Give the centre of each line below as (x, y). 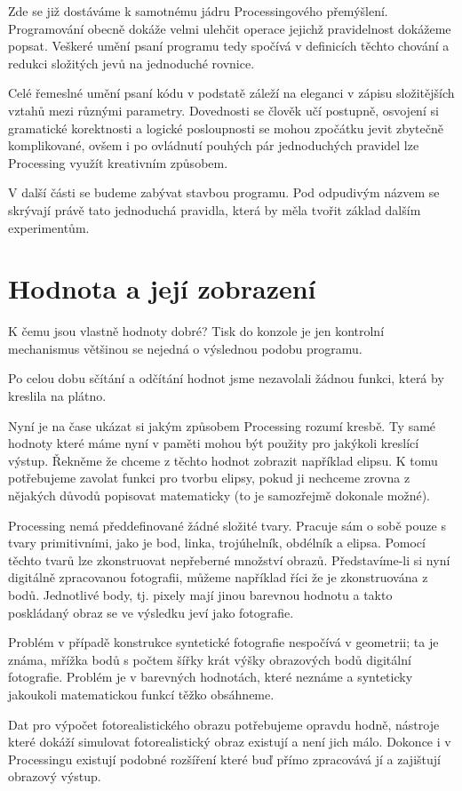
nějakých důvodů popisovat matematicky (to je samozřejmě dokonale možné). (219, 495)
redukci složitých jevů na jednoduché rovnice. (131, 63)
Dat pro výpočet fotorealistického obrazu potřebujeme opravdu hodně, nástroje (224, 724)
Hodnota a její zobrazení (162, 288)
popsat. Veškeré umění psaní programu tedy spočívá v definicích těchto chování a (229, 46)
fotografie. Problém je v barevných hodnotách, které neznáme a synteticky (211, 677)
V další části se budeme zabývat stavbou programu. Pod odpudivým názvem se (224, 192)
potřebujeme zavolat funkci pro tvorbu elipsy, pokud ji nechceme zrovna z (209, 478)
